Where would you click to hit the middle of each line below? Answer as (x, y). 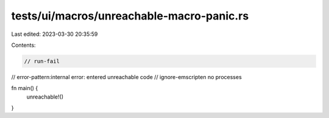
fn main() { (25, 88)
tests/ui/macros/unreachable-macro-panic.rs (130, 16)
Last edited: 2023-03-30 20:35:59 (55, 34)
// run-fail (42, 61)
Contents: (23, 45)
